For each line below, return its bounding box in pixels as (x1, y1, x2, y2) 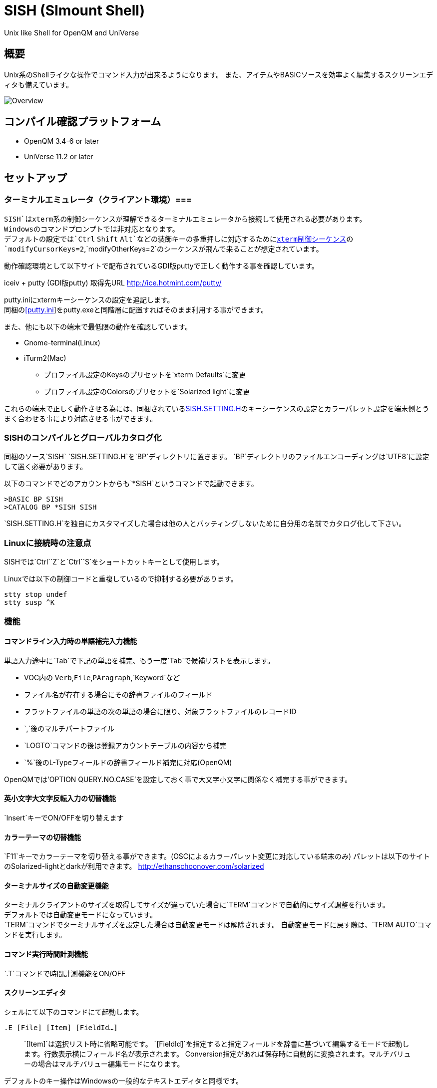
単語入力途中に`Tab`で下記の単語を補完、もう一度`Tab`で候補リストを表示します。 (4, 656, 275, 665)
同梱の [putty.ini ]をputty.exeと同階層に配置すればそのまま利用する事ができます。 (4, 305, 268, 314)
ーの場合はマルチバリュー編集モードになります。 (24, 1059, 184, 1068)
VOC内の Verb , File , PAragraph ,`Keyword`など (24, 673, 180, 682)
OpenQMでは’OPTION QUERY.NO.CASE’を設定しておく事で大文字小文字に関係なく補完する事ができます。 (4, 775, 352, 784)
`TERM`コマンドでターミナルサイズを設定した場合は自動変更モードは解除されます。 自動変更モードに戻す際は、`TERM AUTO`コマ (4, 920, 432, 929)
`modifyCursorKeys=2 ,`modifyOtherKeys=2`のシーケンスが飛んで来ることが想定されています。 (4, 244, 323, 253)
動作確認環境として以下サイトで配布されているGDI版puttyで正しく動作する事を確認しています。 (4, 261, 319, 270)
